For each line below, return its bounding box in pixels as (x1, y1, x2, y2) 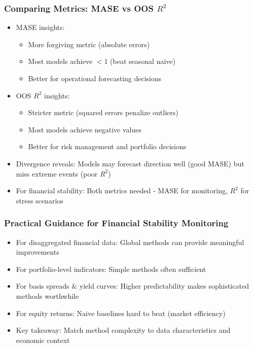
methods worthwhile (16, 290, 79, 301)
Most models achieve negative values (28, 124, 142, 134)
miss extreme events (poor (16, 168, 98, 179)
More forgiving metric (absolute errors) (28, 39, 150, 49)
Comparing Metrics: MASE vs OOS (4, 2, 154, 14)
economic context (16, 334, 70, 345)
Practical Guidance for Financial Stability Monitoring (4, 217, 229, 229)
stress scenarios (16, 195, 63, 205)
